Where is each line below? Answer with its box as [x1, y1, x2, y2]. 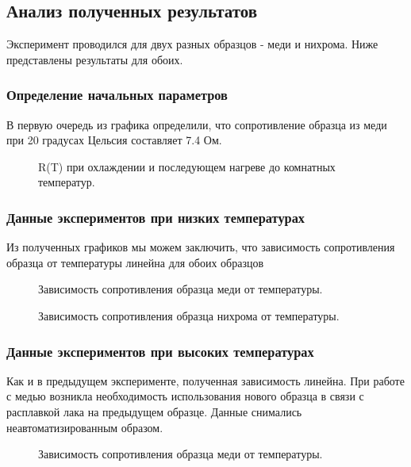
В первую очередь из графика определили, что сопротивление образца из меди [6, 116, 387, 132]
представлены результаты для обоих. [6, 51, 183, 67]
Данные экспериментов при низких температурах [6, 207, 305, 227]
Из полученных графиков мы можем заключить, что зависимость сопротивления [6, 239, 395, 255]
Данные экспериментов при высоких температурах [6, 341, 314, 361]
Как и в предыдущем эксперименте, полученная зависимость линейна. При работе [6, 372, 405, 389]
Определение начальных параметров [6, 85, 228, 105]
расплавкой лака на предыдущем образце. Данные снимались [6, 403, 302, 419]
